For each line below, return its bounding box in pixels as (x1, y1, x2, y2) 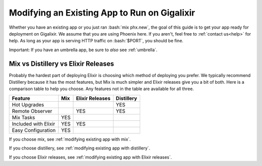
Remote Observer (12, 108, 52, 114)
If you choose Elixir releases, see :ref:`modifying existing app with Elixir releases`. (9, 154, 172, 160)
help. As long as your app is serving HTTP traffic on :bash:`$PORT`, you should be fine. (9, 38, 184, 44)
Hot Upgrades (12, 101, 45, 108)
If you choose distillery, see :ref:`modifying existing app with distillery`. (9, 145, 150, 151)
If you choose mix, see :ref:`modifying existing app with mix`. (9, 136, 131, 142)
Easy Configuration (12, 127, 56, 133)
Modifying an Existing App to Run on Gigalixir (9, 7, 195, 18)
